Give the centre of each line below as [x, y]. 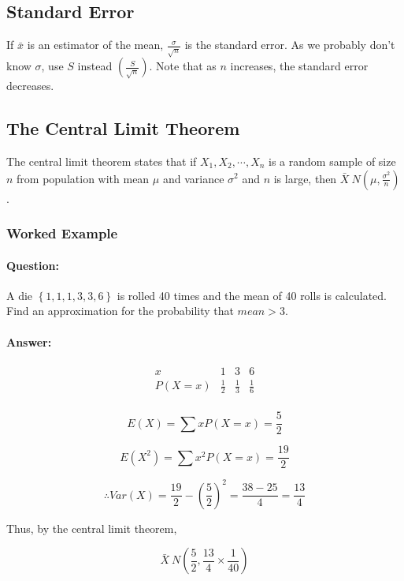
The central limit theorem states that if [102, 161]
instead [95, 66]
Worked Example [62, 233]
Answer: [29, 341]
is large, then [305, 178]
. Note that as [183, 66]
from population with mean [83, 178]
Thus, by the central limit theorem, [92, 528]
